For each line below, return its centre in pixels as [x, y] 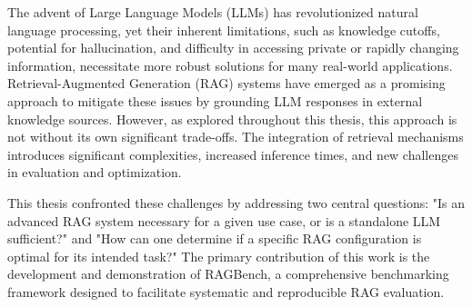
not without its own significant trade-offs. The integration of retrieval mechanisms [236, 137]
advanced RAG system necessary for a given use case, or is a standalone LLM [224, 220]
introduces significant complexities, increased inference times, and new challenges [233, 154]
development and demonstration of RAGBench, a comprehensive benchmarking [228, 274]
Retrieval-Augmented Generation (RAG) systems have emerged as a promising [226, 83]
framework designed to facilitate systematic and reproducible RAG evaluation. [226, 291]
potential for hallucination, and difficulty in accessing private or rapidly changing [233, 48]
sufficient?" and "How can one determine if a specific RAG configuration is [215, 238]
